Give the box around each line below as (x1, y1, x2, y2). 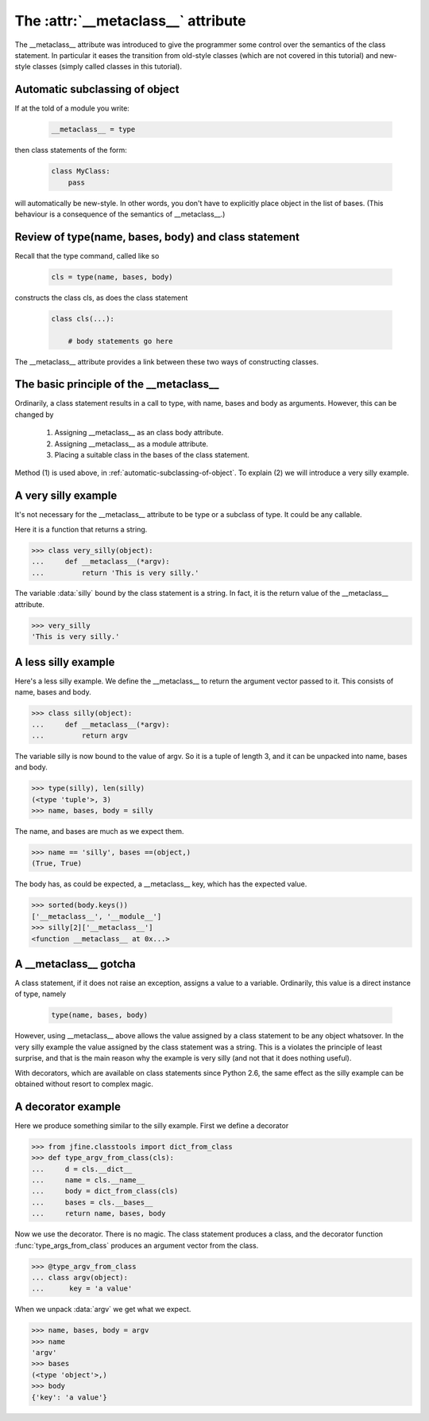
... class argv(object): (31, 1273, 129, 1282)
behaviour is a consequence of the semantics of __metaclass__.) (14, 209, 226, 219)
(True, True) (31, 859, 83, 868)
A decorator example (14, 1100, 122, 1113)
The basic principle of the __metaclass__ (14, 378, 219, 391)
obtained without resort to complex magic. (14, 1079, 154, 1088)
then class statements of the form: (14, 146, 127, 155)
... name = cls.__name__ (31, 1176, 145, 1185)
